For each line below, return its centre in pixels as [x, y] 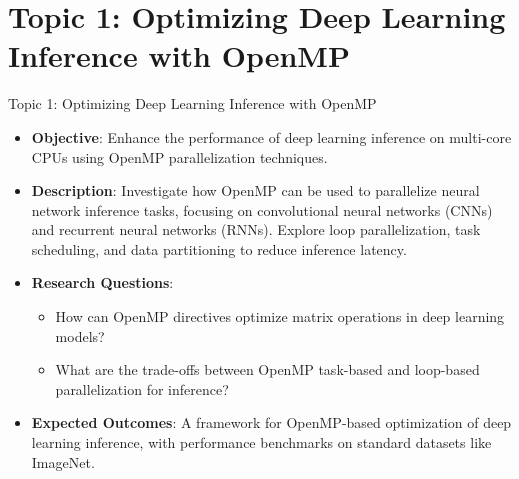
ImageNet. [63, 461]
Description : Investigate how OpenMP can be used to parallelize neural [255, 190]
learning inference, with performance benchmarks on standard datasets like [261, 442]
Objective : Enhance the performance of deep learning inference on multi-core [271, 136]
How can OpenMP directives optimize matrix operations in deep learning [280, 316]
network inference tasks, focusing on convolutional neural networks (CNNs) [262, 209]
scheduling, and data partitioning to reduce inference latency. [219, 248]
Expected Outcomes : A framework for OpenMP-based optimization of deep [271, 422]
